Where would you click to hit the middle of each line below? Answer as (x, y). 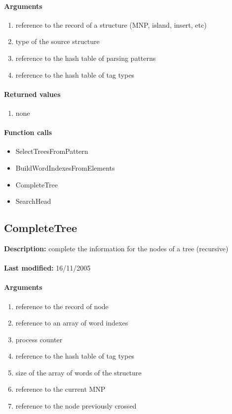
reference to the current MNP (60, 389)
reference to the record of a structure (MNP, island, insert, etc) (111, 24)
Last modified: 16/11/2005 (47, 268)
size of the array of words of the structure (78, 372)
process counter (39, 339)
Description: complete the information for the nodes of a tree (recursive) (116, 248)
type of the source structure (58, 41)
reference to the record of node (62, 306)
